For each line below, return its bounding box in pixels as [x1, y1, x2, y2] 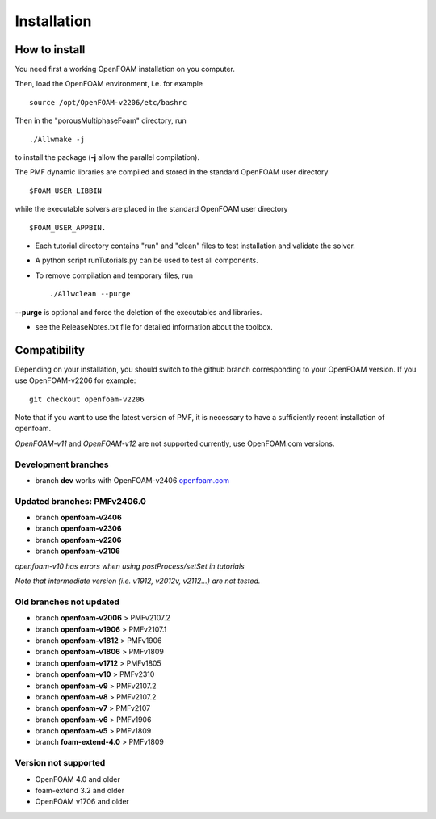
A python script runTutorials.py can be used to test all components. [35, 255, 258, 266]
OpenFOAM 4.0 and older [35, 774, 120, 783]
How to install [15, 43, 86, 57]
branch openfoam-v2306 [35, 523, 122, 533]
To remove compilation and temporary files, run [35, 271, 194, 280]
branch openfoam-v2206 [35, 535, 122, 544]
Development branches [15, 459, 109, 470]
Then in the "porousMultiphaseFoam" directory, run [15, 115, 187, 125]
